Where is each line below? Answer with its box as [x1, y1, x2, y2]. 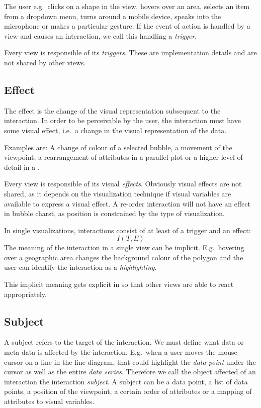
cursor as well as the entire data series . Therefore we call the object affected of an [4, 366, 256, 377]
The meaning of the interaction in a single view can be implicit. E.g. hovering [4, 242, 244, 253]
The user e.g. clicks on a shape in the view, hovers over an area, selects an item [4, 1, 250, 11]
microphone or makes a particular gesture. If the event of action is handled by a [4, 21, 250, 31]
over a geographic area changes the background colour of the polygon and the [4, 252, 243, 262]
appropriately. [4, 288, 47, 299]
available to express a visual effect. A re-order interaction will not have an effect [4, 198, 250, 209]
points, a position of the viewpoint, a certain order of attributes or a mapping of [4, 386, 252, 396]
